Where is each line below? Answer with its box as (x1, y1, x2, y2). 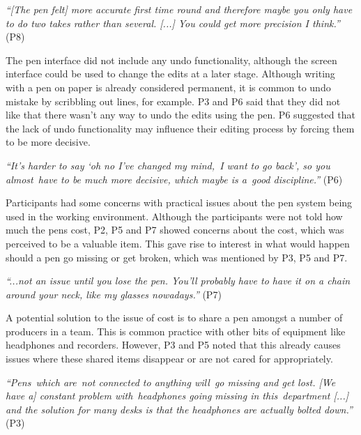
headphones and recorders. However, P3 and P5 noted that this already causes (6, 337, 341, 352)
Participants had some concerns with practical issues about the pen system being (6, 195, 353, 210)
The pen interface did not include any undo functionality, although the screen (6, 52, 337, 67)
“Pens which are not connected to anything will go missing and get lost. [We (6, 374, 336, 389)
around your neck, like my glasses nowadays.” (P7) (6, 287, 222, 301)
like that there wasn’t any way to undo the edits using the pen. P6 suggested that (6, 107, 355, 122)
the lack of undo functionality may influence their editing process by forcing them (6, 121, 355, 135)
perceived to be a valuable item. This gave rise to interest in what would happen (6, 236, 350, 250)
